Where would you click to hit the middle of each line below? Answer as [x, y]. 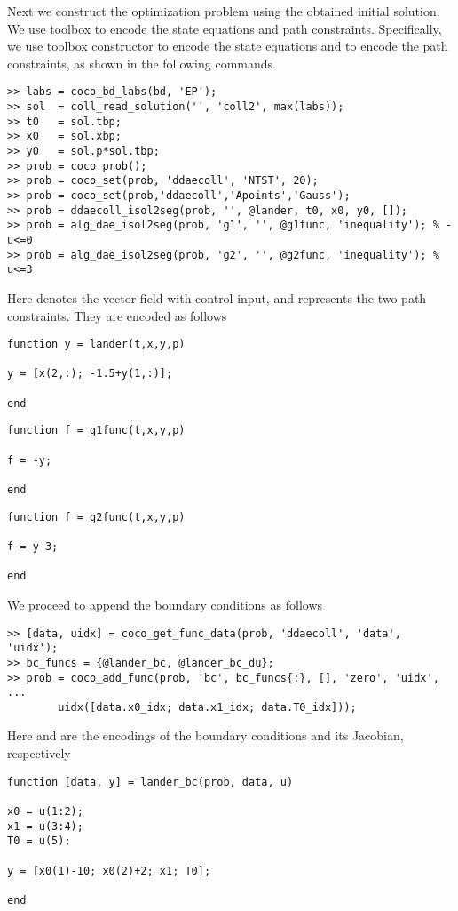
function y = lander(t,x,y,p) [96, 344]
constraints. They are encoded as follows [117, 315]
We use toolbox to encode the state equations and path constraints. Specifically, [225, 28]
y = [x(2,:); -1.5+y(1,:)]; [90, 374]
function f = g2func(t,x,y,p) [96, 517]
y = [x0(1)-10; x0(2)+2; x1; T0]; [109, 871]
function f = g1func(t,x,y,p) [96, 431]
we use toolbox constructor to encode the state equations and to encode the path [228, 46]
